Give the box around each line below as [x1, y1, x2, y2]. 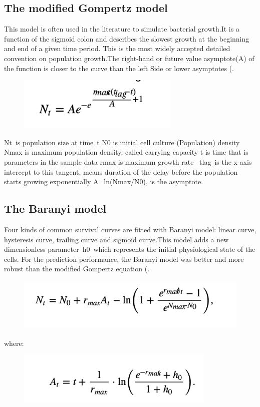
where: [4, 337, 24, 348]
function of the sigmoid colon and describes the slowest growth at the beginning [4, 33, 249, 44]
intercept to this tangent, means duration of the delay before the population [4, 166, 238, 177]
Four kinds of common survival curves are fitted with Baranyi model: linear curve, [4, 224, 256, 234]
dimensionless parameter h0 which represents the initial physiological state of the [4, 244, 255, 254]
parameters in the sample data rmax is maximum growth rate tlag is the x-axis [4, 156, 252, 167]
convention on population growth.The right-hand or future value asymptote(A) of [4, 53, 254, 63]
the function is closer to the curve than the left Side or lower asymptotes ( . [4, 63, 234, 73]
